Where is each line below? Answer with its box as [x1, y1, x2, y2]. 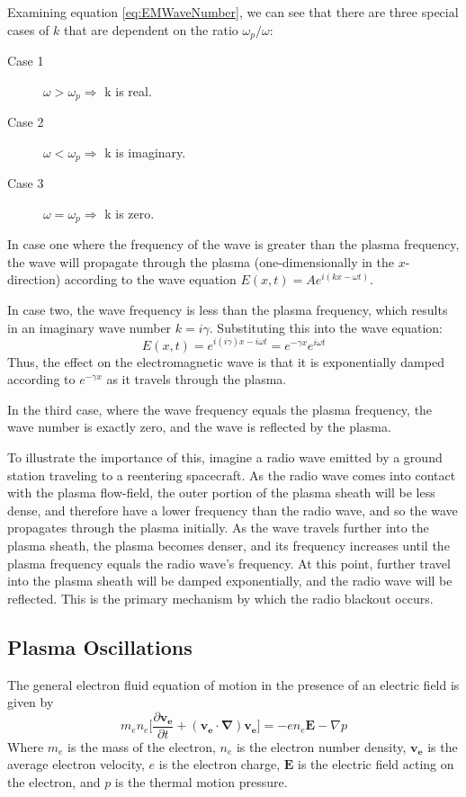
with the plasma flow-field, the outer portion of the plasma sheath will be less [7, 483, 435, 502]
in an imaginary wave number [7, 318, 172, 336]
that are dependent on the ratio [64, 20, 238, 39]
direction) [7, 270, 61, 289]
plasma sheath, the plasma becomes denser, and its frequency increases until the [7, 536, 450, 554]
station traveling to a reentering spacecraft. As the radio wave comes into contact [7, 465, 456, 484]
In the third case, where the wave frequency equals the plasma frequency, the [7, 399, 433, 418]
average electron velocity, [7, 755, 145, 774]
